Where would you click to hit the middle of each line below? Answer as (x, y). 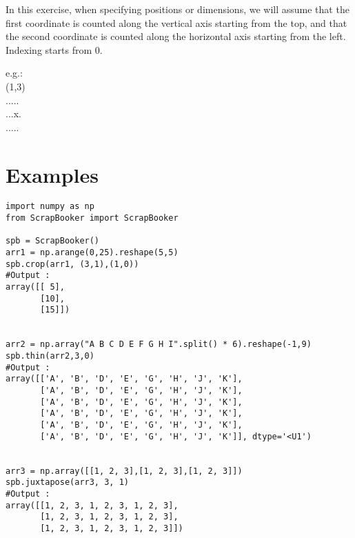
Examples (52, 174)
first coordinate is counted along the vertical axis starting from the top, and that (176, 22)
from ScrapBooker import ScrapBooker (92, 218)
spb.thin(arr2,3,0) (50, 356)
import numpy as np (50, 207)
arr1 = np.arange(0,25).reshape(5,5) (92, 253)
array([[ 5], (35, 287)
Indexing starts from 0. (54, 49)
